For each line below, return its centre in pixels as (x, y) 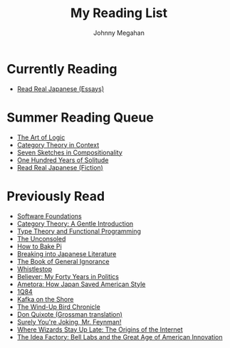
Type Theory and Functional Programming (79, 231)
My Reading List (119, 13)
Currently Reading (62, 69)
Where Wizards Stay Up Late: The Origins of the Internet (100, 329)
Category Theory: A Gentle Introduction (75, 223)
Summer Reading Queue (80, 117)
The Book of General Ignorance (63, 261)
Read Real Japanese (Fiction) (60, 167)
